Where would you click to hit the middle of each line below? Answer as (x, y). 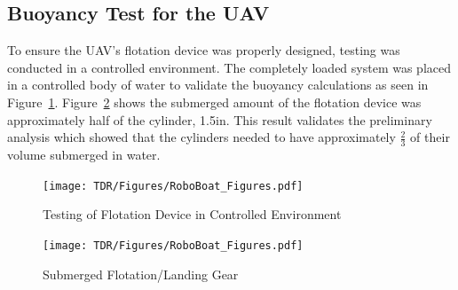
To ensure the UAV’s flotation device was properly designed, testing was (204, 50)
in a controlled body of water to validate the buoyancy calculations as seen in (218, 85)
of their (430, 137)
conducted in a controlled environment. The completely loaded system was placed (229, 67)
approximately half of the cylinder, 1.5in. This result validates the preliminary (220, 119)
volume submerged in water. (84, 154)
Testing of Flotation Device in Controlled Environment (192, 214)
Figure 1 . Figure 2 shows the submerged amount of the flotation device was (214, 102)
